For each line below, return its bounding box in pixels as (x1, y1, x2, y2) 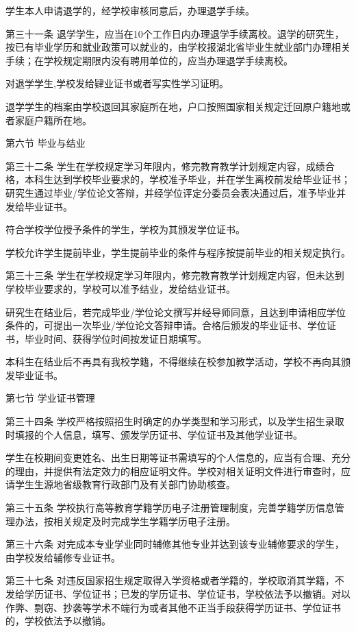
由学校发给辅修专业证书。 (5, 550, 120, 564)
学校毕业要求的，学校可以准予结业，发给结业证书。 (5, 281, 236, 295)
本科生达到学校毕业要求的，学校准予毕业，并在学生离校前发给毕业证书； (24, 172, 351, 186)
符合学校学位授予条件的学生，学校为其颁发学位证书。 (5, 222, 245, 236)
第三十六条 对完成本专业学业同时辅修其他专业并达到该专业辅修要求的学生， (5, 537, 344, 551)
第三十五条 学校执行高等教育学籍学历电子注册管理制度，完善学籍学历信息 (5, 500, 335, 515)
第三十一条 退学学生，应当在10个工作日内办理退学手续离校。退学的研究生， (5, 26, 344, 40)
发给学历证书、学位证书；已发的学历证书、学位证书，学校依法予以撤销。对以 (5, 587, 351, 600)
